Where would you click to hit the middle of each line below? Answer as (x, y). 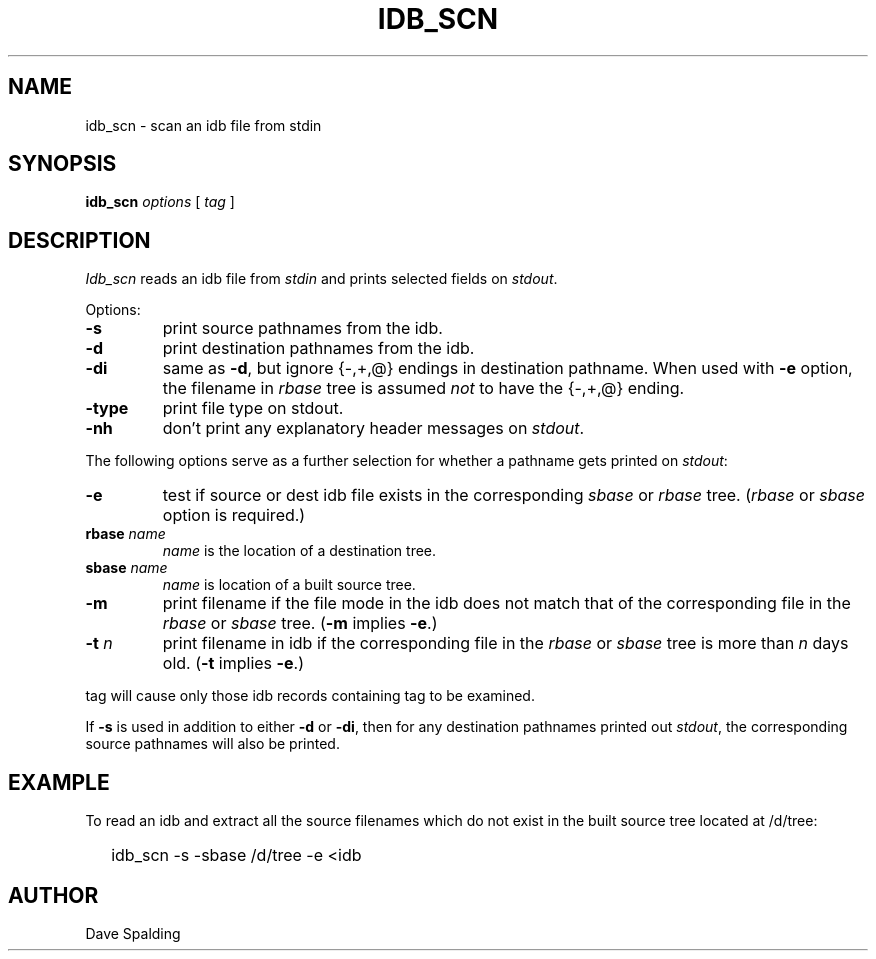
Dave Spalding (133, 933)
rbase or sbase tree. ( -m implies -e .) (300, 623)
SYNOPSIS (62, 164)
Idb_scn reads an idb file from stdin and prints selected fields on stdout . (321, 279)
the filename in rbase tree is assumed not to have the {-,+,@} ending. (423, 388)
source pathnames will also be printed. (212, 744)
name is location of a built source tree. (289, 585)
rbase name (125, 534)
